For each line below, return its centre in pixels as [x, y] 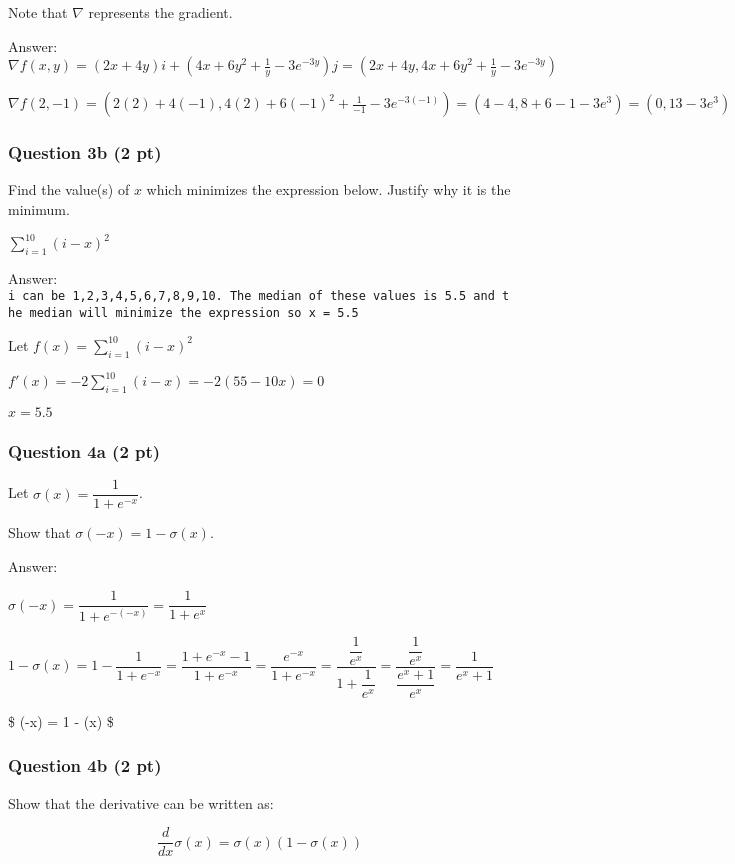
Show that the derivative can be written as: [141, 802]
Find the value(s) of [69, 189]
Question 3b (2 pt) [85, 152]
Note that [38, 12]
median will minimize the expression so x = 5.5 [194, 313]
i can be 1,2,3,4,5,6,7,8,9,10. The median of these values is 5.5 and [251, 296]
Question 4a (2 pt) [84, 450]
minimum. [39, 209]
